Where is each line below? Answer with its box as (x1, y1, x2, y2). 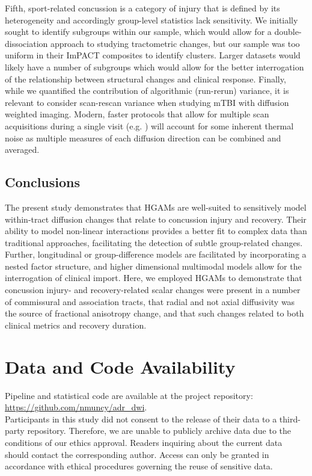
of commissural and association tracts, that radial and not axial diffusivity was (5, 295, 295, 308)
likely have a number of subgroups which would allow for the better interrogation (5, 60, 304, 73)
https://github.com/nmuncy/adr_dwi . (5, 401, 147, 413)
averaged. (5, 143, 40, 156)
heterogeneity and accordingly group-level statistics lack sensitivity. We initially (5, 13, 298, 26)
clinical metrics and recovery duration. (5, 318, 147, 331)
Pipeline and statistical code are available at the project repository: (5, 389, 253, 401)
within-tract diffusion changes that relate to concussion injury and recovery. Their (5, 212, 307, 225)
